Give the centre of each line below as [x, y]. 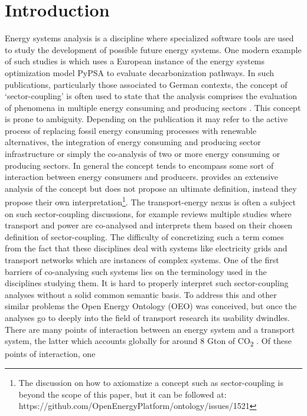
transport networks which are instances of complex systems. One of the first [142, 260]
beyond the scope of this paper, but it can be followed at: [123, 394]
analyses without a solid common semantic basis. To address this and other [141, 294]
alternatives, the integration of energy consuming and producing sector [133, 142]
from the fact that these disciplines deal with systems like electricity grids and [146, 248]
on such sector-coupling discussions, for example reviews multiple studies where [148, 213]
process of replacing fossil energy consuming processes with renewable [131, 130]
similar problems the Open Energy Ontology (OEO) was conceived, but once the [151, 306]
